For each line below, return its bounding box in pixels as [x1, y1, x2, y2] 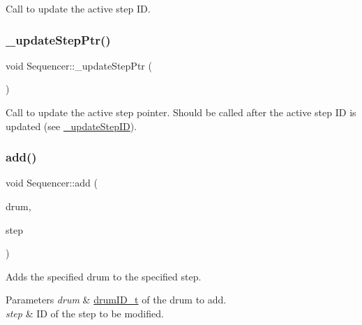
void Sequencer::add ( [6, 175, 98, 190]
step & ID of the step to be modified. [6, 306, 164, 320]
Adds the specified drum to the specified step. [6, 269, 202, 283]
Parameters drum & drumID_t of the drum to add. [6, 292, 227, 307]
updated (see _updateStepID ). [6, 118, 137, 133]
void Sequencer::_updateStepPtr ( [6, 58, 152, 72]
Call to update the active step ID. [6, 1, 151, 15]
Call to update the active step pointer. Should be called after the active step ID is [6, 105, 356, 119]
